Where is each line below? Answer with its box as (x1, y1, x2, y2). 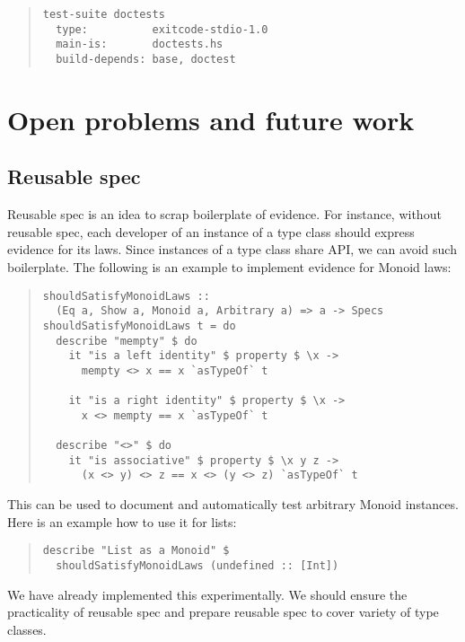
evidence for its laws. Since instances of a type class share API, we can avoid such (7, 240, 457, 259)
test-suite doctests (42, 8, 165, 21)
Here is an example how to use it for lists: (7, 512, 237, 531)
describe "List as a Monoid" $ (42, 544, 230, 558)
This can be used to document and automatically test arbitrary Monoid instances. (7, 495, 459, 514)
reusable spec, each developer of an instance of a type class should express (7, 222, 415, 241)
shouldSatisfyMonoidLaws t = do (42, 319, 236, 332)
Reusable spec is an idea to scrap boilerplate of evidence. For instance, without (7, 205, 442, 224)
